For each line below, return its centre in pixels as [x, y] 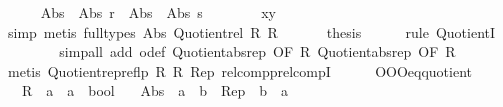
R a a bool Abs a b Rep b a [155, 90]
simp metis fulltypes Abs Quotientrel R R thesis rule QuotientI [251, 31]
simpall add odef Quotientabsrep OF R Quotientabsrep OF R [257, 51]
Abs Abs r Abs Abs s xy [158, 12]
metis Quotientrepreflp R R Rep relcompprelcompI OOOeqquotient [240, 70]
